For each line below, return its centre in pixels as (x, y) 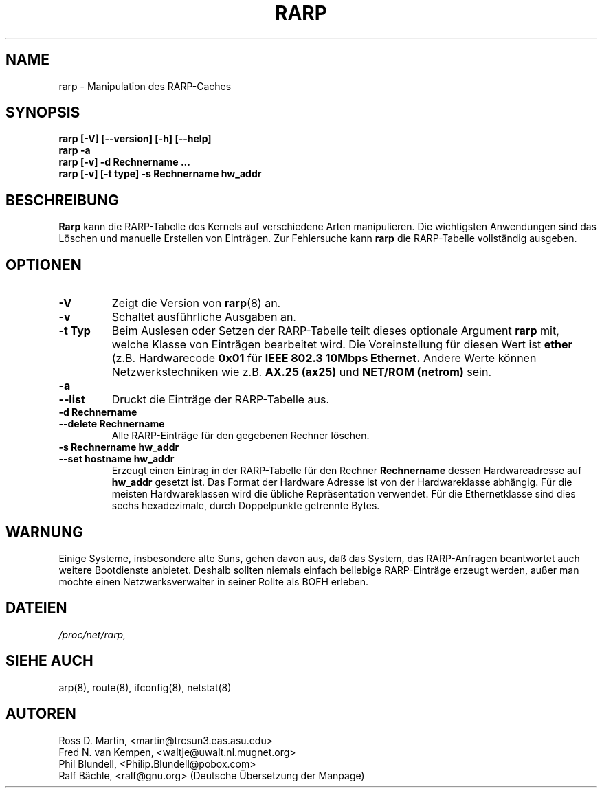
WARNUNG (44, 532)
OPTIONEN (44, 265)
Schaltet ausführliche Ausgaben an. (204, 317)
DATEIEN (36, 608)
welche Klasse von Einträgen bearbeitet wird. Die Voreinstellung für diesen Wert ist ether (342, 345)
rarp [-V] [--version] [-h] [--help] (135, 139)
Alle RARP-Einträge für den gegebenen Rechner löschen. (241, 436)
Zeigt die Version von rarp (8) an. (196, 303)
